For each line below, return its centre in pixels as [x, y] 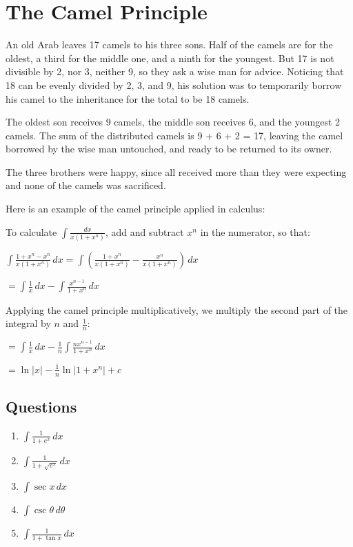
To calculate [31, 231]
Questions [41, 406]
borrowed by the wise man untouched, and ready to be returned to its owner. [169, 149]
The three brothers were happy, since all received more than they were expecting [176, 171]
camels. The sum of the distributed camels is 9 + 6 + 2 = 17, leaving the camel [174, 135]
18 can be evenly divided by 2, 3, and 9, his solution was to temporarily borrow [174, 84]
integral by [28, 323]
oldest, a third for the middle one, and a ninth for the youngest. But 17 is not [170, 58]
